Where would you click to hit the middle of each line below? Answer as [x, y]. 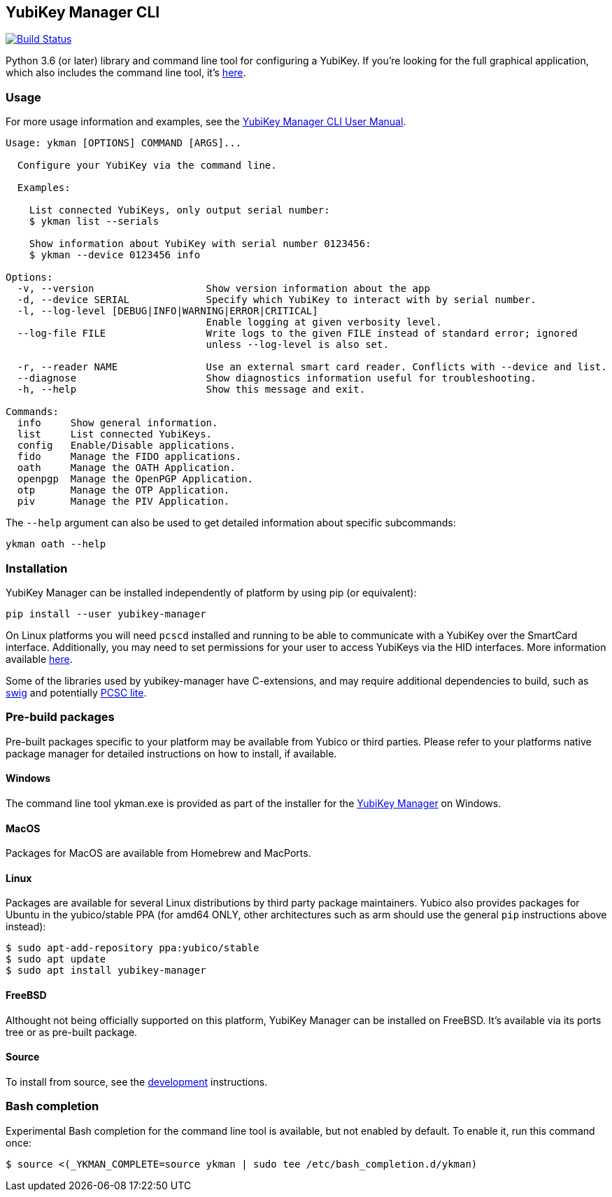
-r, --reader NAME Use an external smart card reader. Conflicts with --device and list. [312, 367]
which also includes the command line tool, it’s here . [126, 73]
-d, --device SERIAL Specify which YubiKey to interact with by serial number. [277, 300]
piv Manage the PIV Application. [123, 502]
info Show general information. [118, 423]
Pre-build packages [60, 717]
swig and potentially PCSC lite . [76, 692]
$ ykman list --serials [94, 222]
